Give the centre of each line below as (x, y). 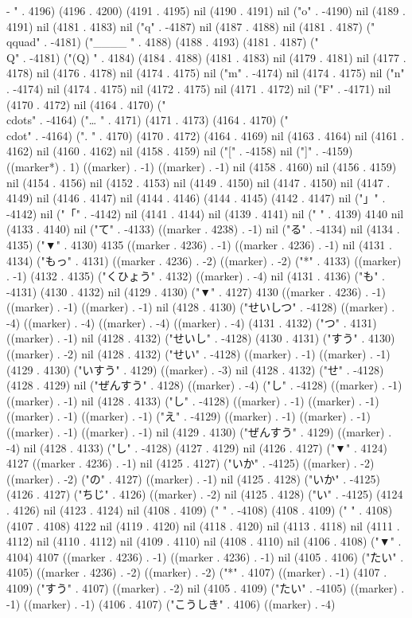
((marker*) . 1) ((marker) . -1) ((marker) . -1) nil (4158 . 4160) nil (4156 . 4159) (202, 166)
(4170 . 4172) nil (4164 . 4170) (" (86, 104)
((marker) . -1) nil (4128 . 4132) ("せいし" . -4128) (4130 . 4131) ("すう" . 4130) (201, 338)
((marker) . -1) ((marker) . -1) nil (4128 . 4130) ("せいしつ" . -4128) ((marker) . (201, 307)
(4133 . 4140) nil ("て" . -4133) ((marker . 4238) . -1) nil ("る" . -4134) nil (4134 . (203, 229)
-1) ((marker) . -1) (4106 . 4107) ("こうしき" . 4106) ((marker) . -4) (171, 603)
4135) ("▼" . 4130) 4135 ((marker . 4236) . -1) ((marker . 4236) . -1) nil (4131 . (199, 244)
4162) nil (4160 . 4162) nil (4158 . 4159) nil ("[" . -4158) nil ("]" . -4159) (180, 151)
